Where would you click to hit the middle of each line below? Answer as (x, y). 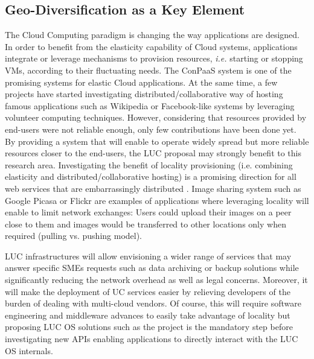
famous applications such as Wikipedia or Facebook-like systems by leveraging (150, 105)
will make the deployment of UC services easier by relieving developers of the (148, 291)
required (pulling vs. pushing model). (74, 236)
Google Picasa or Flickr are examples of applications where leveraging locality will (157, 200)
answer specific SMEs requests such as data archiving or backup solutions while (152, 268)
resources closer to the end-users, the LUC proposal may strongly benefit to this (153, 153)
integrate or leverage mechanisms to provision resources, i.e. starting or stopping (154, 58)
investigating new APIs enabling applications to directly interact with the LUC (152, 339)
